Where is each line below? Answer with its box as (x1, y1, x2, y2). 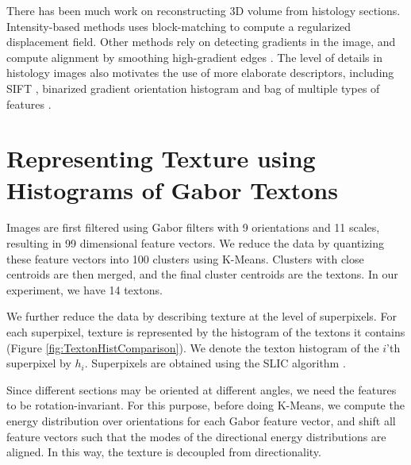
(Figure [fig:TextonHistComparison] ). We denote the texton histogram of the (6, 339, 379, 355)
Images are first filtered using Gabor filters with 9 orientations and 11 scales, (6, 219, 380, 236)
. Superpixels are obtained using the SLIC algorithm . (84, 355, 346, 371)
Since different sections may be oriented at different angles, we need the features (6, 381, 397, 398)
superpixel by (6, 355, 71, 371)
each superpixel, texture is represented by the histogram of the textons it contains (6, 324, 405, 340)
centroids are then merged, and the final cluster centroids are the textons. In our (6, 266, 398, 282)
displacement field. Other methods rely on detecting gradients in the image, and (6, 33, 396, 50)
